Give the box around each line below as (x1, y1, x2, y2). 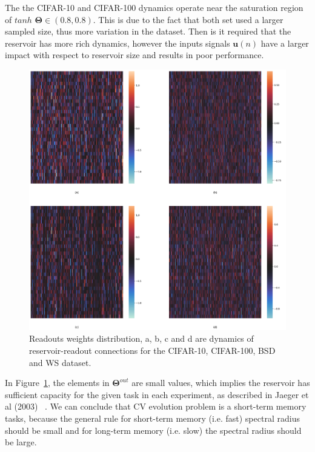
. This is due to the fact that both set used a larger (93, 13, 283, 25)
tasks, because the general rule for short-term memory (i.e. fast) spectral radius (5, 412, 300, 424)
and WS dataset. (29, 356, 91, 368)
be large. (5, 436, 37, 448)
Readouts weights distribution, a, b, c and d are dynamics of (29, 332, 254, 345)
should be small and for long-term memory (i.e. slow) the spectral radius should (5, 424, 302, 436)
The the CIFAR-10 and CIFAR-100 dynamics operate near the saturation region (5, 1, 303, 13)
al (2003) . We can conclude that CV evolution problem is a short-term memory (5, 400, 307, 413)
